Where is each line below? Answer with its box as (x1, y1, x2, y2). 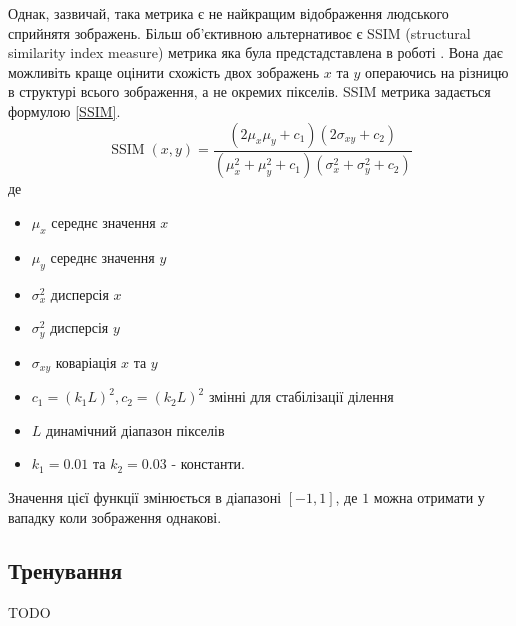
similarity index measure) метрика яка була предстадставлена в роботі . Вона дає (8, 42, 503, 63)
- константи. (171, 453, 245, 474)
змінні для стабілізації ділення (208, 386, 394, 407)
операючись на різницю (365, 61, 509, 82)
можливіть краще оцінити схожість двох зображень (8, 61, 320, 82)
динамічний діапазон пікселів (46, 419, 225, 440)
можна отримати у (373, 486, 485, 507)
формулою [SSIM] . (8, 100, 121, 121)
